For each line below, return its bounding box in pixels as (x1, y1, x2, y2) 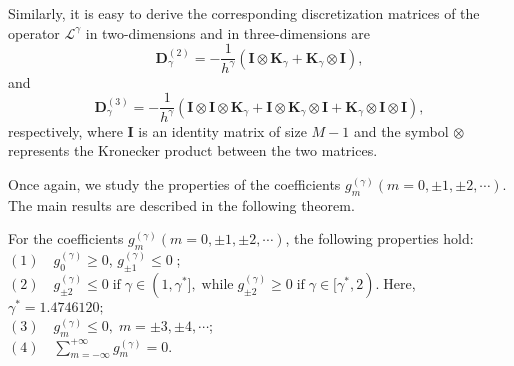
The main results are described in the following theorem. (8, 194, 355, 215)
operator (8, 22, 60, 43)
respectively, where (8, 120, 123, 141)
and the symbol (353, 120, 449, 141)
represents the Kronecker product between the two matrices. (8, 140, 378, 161)
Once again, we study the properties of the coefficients (8, 173, 341, 194)
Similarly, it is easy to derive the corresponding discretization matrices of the (8, 3, 480, 23)
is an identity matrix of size (138, 120, 307, 141)
